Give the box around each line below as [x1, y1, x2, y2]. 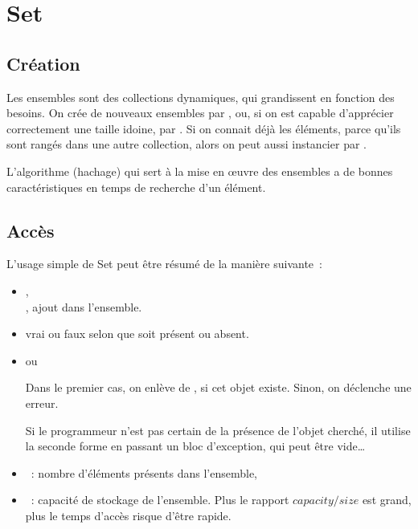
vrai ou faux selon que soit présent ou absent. [25, 325, 249, 342]
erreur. [25, 394, 59, 411]
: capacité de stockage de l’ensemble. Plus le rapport [31, 491, 289, 508]
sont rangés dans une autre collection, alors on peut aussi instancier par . [6, 136, 367, 153]
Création [6, 51, 80, 75]
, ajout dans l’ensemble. [25, 298, 142, 315]
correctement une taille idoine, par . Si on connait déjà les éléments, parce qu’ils [6, 120, 401, 136]
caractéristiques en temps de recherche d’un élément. [6, 178, 266, 195]
